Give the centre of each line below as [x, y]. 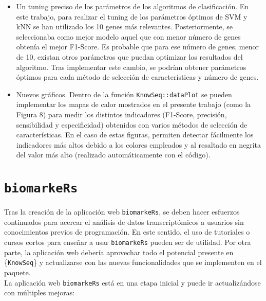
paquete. [17, 272]
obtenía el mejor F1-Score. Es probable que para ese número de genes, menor [137, 47]
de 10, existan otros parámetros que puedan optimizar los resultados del [129, 56]
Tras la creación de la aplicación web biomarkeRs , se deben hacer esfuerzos [122, 212]
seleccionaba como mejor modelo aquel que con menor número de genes [128, 36]
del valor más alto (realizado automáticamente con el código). [113, 155]
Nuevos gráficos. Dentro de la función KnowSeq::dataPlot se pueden [124, 94]
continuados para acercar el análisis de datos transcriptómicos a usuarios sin [124, 222]
